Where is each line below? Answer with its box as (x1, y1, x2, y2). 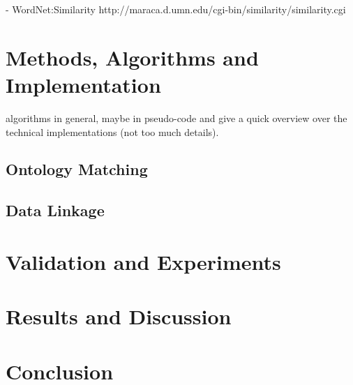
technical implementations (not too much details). (6, 124, 219, 139)
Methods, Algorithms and (6, 43, 259, 71)
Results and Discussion (6, 302, 232, 331)
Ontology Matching (6, 158, 148, 180)
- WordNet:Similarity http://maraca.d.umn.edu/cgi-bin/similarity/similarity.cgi (6, 2, 346, 16)
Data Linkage (6, 199, 105, 221)
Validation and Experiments (6, 247, 281, 275)
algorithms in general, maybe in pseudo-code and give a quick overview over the (6, 110, 347, 125)
